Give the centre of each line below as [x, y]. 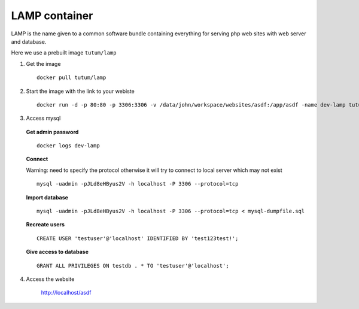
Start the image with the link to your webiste [80, 91]
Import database [47, 197]
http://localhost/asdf [66, 293]
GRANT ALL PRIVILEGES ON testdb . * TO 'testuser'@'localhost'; [133, 266]
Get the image [43, 63]
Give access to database [57, 252]
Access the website [50, 279]
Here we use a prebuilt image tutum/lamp [64, 53]
